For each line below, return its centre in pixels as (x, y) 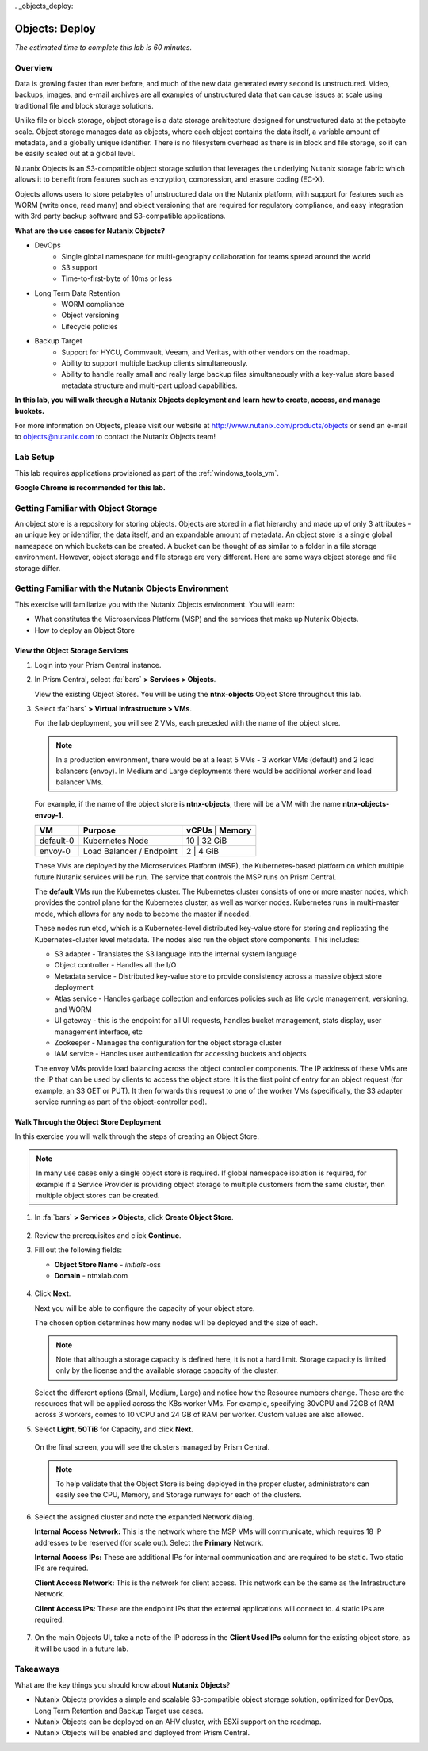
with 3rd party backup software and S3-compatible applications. (120, 216)
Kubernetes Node (116, 841)
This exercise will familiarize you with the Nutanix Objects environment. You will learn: (155, 604)
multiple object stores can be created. (98, 1195)
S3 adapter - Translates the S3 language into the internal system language (176, 954)
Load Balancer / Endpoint (130, 851)
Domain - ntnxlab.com (91, 1275)
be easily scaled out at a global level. (75, 154)
